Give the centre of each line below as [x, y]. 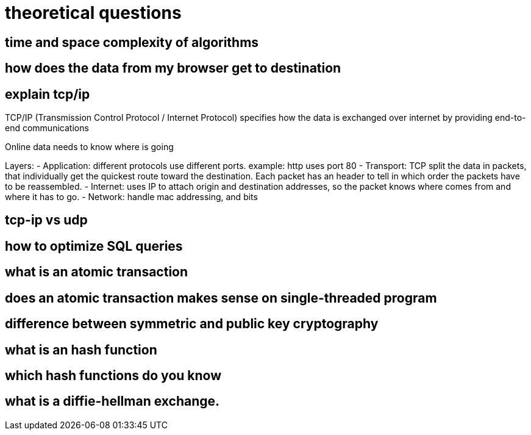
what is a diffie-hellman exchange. [112, 401]
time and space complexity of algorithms [132, 42]
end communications [47, 128]
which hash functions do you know [113, 375]
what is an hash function [81, 350]
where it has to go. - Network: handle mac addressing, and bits [131, 197]
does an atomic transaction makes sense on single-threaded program [221, 298]
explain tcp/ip [48, 94]
